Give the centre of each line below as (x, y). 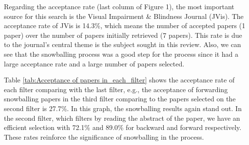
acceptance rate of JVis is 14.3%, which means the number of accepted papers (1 (125, 25)
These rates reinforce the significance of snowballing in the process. (104, 137)
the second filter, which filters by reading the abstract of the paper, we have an (122, 118)
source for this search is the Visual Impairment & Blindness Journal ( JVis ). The (124, 16)
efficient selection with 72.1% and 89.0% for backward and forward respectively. (123, 127)
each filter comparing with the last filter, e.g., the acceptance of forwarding (116, 89)
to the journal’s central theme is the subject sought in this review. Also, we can (123, 44)
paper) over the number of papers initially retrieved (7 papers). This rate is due (123, 35)
